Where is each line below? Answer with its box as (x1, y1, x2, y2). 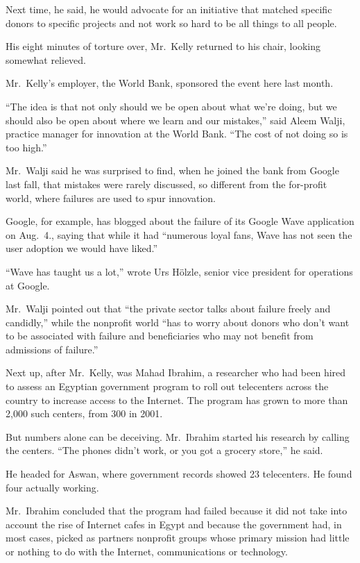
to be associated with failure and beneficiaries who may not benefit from (6, 328, 314, 343)
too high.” (6, 140, 47, 154)
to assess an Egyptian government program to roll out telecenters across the (6, 379, 329, 394)
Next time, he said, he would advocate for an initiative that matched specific (6, 2, 332, 16)
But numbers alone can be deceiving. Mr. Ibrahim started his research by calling (6, 429, 350, 444)
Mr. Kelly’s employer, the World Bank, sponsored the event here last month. (6, 76, 334, 90)
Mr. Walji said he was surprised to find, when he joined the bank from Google (6, 163, 339, 178)
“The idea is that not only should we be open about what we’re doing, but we (6, 99, 337, 113)
